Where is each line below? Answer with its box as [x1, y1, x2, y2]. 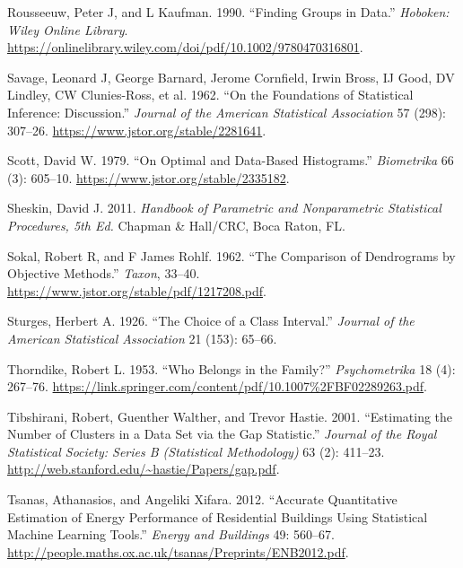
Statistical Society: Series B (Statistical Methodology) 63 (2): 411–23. [7, 441, 385, 460]
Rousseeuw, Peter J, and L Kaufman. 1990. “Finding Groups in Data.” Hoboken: [7, 3, 450, 21]
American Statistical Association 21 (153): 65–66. [7, 328, 277, 347]
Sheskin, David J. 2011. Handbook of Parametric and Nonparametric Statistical [7, 198, 441, 217]
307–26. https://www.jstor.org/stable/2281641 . [7, 120, 266, 139]
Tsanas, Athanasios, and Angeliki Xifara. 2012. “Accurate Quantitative [7, 490, 397, 509]
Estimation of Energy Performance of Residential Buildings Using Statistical [7, 507, 428, 526]
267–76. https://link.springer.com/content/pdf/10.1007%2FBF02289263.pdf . [7, 377, 427, 396]
